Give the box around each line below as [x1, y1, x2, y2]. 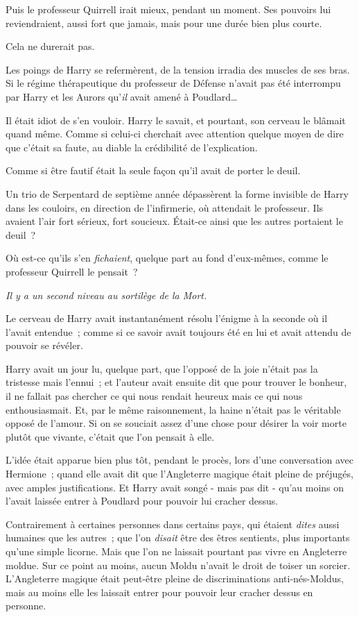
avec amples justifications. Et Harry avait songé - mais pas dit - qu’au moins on [6, 480, 344, 494]
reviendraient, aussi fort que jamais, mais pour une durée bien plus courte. [6, 15, 322, 30]
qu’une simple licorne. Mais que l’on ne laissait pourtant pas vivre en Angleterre [6, 544, 347, 558]
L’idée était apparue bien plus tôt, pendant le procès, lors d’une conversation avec [6, 453, 353, 467]
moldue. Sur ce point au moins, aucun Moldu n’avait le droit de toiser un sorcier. [6, 557, 351, 572]
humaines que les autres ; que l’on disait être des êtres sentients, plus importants [6, 530, 350, 545]
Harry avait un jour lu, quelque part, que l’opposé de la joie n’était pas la [6, 361, 318, 375]
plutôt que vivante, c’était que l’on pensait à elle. [6, 429, 215, 443]
